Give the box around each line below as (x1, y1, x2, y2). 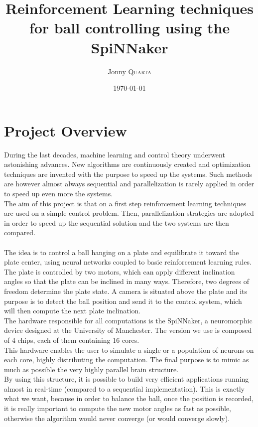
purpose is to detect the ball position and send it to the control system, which (4, 295, 242, 306)
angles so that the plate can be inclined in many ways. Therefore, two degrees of (4, 276, 249, 286)
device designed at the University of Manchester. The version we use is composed (4, 325, 252, 335)
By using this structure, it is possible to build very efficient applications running (4, 374, 249, 384)
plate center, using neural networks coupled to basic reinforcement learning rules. (4, 257, 252, 267)
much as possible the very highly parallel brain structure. (4, 364, 179, 374)
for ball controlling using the (29, 17, 230, 38)
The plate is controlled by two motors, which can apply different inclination (4, 266, 235, 277)
